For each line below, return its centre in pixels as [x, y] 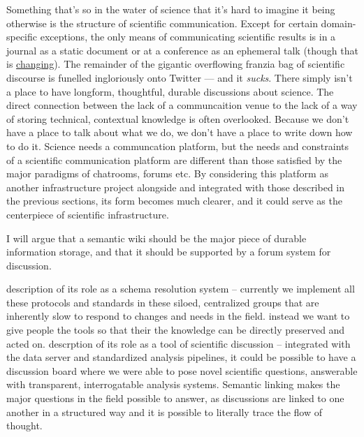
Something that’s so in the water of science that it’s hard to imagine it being [171, 9]
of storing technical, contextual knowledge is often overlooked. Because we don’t [178, 118]
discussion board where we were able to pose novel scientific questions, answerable [182, 370]
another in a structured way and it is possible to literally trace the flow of [165, 412]
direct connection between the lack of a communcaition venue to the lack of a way [182, 105]
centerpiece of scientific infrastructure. [88, 214]
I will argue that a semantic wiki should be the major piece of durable [156, 238]
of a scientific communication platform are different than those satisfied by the [174, 160]
